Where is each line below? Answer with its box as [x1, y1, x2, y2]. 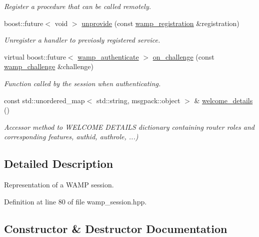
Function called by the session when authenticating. [4, 78, 161, 88]
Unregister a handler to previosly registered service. [4, 35, 160, 45]
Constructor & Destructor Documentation [4, 220, 227, 236]
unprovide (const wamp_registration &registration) [81, 18, 239, 28]
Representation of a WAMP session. [4, 179, 114, 190]
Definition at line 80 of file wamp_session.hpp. [4, 196, 147, 206]
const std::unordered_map [4, 95, 85, 105]
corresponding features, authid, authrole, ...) [4, 131, 138, 142]
